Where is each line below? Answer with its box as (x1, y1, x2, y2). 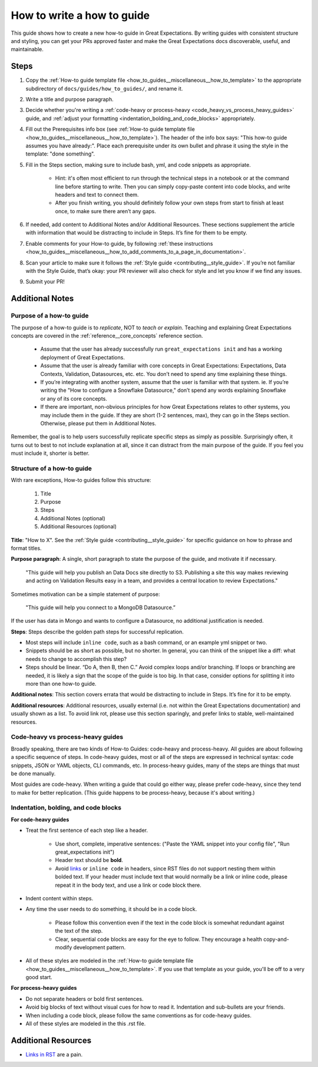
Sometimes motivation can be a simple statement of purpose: (11, 590, 160, 597)
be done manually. (11, 769, 56, 777)
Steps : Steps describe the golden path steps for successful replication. (11, 628, 184, 635)
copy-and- (263, 936, 290, 943)
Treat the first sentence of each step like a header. (25, 827, 148, 834)
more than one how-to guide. (25, 680, 97, 688)
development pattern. (73, 943, 126, 951)
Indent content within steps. (25, 894, 94, 901)
